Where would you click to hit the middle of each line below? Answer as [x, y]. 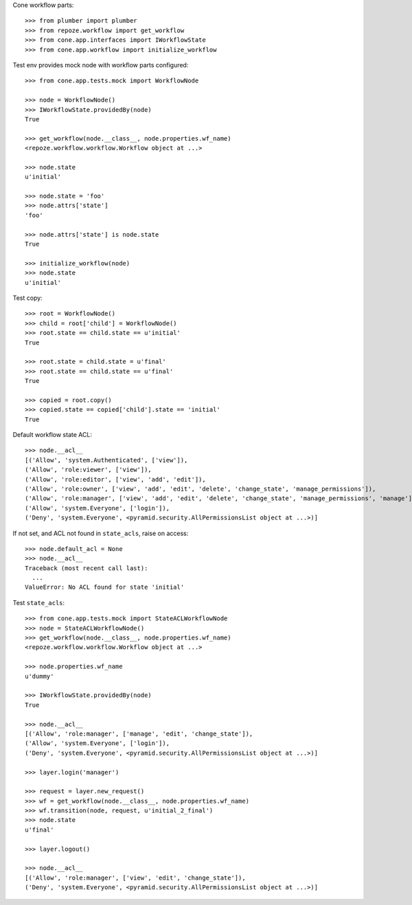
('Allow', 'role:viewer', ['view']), [89, 470]
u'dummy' [39, 676]
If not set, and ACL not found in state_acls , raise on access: [101, 533]
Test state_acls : [39, 602]
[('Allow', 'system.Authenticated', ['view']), [106, 460]
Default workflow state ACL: [53, 435]
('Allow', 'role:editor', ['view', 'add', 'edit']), [115, 479]
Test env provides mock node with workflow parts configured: [101, 64]
